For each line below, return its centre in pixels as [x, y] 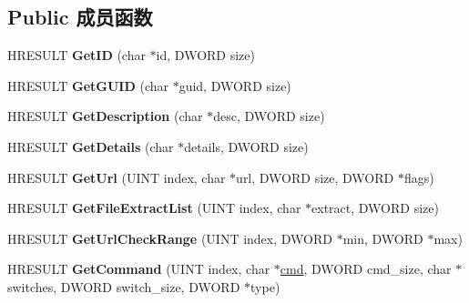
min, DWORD [383, 238]
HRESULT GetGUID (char [88, 85]
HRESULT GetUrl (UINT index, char [117, 177]
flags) [419, 177]
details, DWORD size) [246, 146]
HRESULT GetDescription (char [105, 116]
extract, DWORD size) [375, 208]
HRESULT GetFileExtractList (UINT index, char [154, 208]
